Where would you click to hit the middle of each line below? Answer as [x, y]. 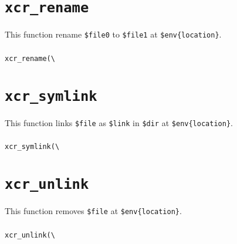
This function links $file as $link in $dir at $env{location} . [119, 122]
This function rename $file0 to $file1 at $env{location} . [113, 34]
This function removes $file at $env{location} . [93, 211]
